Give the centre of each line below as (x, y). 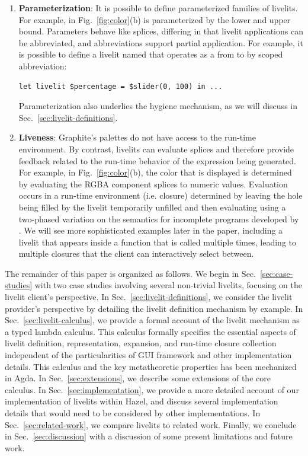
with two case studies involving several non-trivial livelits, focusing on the (168, 285)
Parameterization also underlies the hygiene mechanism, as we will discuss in (158, 106)
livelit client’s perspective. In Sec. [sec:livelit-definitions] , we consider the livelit (149, 297)
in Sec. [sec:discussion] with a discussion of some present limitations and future (149, 436)
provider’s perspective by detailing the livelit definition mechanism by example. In (154, 308)
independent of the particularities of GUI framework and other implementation (148, 355)
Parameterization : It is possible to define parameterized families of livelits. (158, 8)
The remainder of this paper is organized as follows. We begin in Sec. (130, 273)
